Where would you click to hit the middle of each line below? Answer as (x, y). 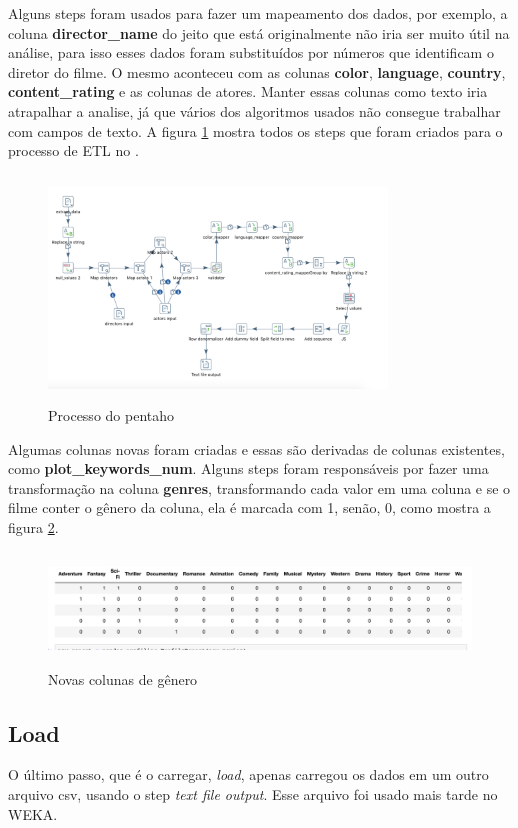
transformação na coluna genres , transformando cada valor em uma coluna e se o (259, 487)
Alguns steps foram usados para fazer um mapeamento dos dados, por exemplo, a (258, 13)
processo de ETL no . (73, 150)
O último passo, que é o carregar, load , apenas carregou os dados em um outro (248, 774)
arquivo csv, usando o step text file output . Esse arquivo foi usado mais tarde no (253, 794)
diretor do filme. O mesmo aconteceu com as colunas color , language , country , (257, 71)
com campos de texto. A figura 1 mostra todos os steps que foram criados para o (255, 130)
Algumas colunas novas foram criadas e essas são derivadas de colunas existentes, (256, 448)
